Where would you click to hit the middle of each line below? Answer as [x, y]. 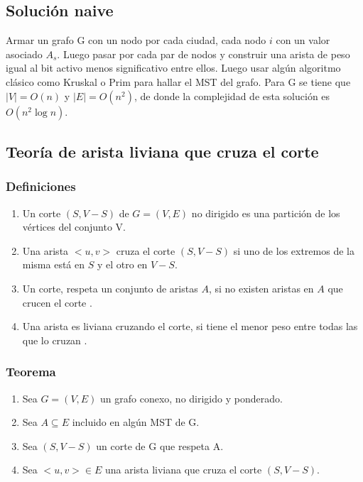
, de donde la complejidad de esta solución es [232, 95]
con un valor [303, 40]
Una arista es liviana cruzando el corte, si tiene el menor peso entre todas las [190, 326]
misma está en [54, 264]
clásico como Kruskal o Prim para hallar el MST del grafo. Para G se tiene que [178, 81]
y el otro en [122, 264]
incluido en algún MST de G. [136, 422]
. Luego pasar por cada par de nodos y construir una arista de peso [204, 54]
